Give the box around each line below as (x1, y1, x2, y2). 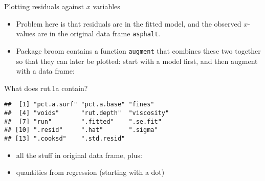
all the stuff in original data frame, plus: (16, 149, 142, 160)
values (16, 28, 35, 39)
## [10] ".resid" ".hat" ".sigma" (4, 126, 158, 134)
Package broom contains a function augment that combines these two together (16, 45, 261, 56)
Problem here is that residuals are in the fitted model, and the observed (16, 18, 241, 29)
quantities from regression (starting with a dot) (16, 167, 165, 177)
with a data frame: (16, 65, 75, 76)
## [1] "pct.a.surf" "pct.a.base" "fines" (4, 101, 154, 108)
